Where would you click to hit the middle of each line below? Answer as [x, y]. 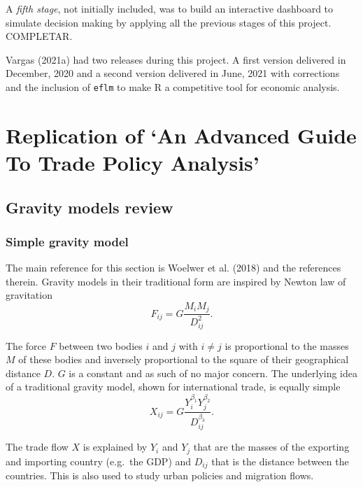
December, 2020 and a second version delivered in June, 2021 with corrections [173, 73]
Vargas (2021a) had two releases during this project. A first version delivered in [176, 59]
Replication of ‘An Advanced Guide [181, 135]
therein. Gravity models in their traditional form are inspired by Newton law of [176, 281]
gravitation [29, 295]
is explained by [115, 447]
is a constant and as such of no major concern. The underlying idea [213, 373]
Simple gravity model [67, 241]
